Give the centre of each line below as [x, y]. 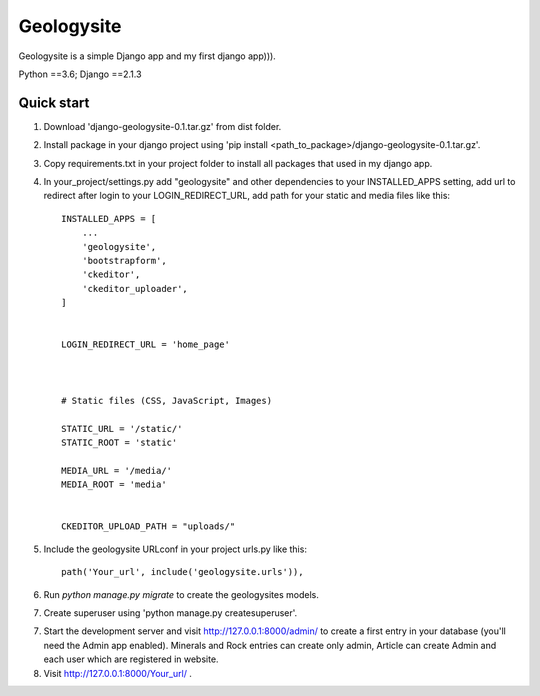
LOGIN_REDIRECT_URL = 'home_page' [145, 344]
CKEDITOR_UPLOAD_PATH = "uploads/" [148, 526]
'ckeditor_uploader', [135, 288]
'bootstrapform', [124, 260]
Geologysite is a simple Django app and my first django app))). [147, 56]
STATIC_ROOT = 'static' [119, 443]
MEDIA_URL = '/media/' [117, 470]
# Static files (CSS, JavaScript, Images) [167, 400]
